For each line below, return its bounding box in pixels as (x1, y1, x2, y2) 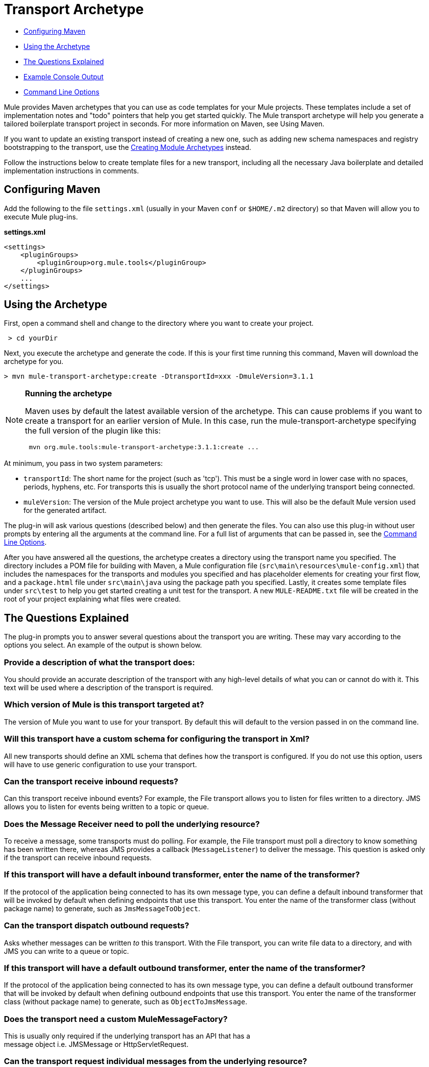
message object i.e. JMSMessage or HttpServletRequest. (4, 1040, 189, 1049)
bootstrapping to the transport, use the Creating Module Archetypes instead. (4, 143, 251, 151)
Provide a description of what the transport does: (4, 657, 195, 667)
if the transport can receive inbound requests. (4, 853, 152, 862)
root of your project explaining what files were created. (4, 595, 181, 604)
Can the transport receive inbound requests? (4, 776, 179, 786)
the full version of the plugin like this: (25, 426, 161, 436)
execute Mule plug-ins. (4, 212, 78, 221)
